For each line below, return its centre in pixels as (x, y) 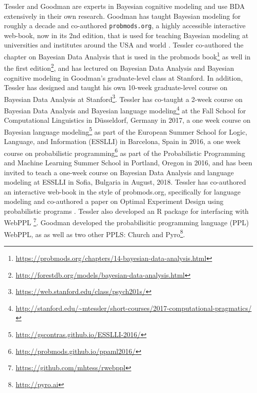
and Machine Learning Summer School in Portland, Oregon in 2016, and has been (128, 162)
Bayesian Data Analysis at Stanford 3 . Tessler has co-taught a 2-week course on (123, 98)
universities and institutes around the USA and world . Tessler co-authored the (124, 45)
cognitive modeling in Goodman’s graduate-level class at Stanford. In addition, (124, 77)
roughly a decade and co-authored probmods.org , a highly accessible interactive (125, 25)
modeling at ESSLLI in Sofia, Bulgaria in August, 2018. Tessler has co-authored (125, 182)
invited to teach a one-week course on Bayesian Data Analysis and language (119, 172)
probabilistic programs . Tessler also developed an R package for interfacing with (127, 211)
